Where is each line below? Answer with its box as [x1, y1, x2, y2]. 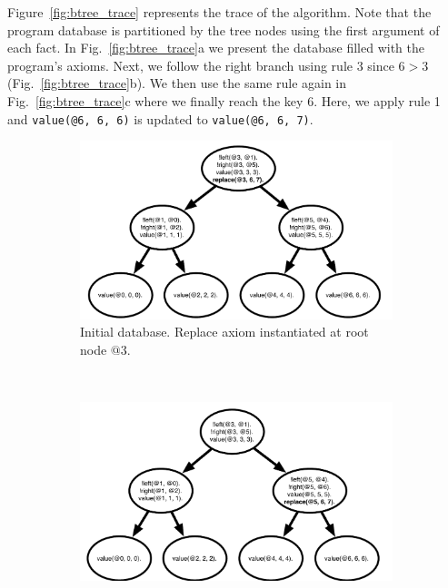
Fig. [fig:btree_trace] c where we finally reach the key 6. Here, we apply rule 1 [7, 91, 441, 110]
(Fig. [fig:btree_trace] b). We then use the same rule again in [7, 73, 347, 93]
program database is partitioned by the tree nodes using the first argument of [7, 20, 440, 39]
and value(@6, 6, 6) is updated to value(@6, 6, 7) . [7, 109, 314, 128]
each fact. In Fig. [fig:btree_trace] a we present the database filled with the [7, 38, 424, 57]
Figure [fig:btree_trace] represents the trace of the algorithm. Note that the [7, 3, 432, 21]
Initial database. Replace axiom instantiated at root [80, 322, 369, 341]
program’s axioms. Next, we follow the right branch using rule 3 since [7, 55, 394, 74]
